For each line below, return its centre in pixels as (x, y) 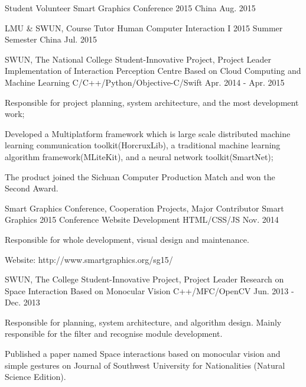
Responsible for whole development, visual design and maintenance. (127, 239)
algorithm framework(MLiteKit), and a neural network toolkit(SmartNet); (139, 156)
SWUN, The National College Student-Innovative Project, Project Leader (138, 59)
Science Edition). (35, 377)
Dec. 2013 (22, 302)
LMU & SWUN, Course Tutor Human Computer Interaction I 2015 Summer (144, 27)
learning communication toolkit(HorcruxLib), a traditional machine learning (143, 145)
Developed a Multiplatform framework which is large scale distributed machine (148, 133)
